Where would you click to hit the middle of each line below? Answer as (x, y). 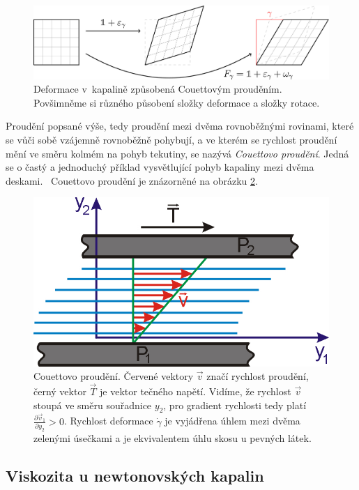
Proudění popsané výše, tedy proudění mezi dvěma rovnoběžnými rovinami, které (180, 126)
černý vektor (60, 391)
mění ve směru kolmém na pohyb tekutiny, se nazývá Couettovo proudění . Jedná (177, 153)
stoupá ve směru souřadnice (93, 405)
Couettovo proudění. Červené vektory (114, 376)
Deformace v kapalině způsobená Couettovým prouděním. (158, 89)
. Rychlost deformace (108, 421)
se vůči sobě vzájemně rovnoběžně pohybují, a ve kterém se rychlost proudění (171, 140)
